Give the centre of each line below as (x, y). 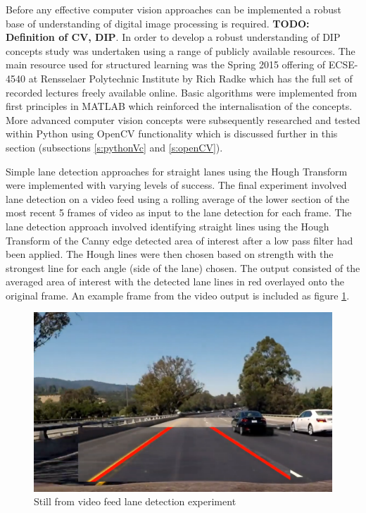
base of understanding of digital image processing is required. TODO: (158, 23)
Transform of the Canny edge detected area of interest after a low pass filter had (179, 240)
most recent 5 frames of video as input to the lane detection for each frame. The (179, 212)
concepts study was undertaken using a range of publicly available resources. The (181, 50)
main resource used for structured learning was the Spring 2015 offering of (166, 64)
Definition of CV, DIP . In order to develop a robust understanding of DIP (173, 37)
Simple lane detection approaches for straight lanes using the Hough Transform (177, 171)
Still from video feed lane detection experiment (135, 501)
